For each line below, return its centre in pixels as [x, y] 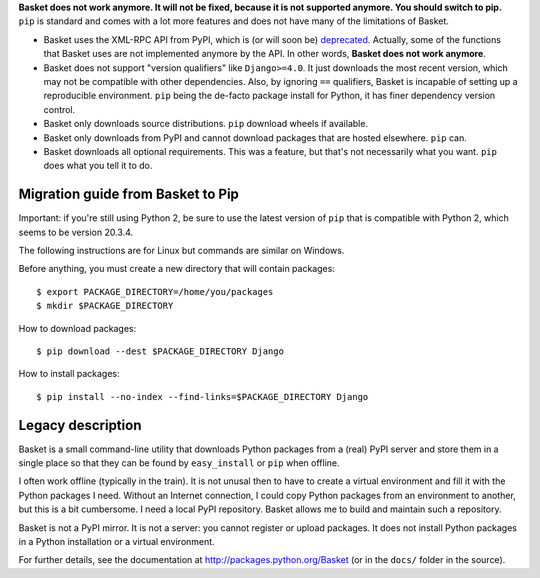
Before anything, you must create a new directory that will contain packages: [176, 269]
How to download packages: [77, 328]
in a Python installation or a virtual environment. [116, 541]
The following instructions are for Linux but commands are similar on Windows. [181, 250]
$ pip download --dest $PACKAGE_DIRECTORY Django [160, 351]
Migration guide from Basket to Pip [129, 194]
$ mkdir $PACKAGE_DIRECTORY [105, 306]
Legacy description [80, 425]
